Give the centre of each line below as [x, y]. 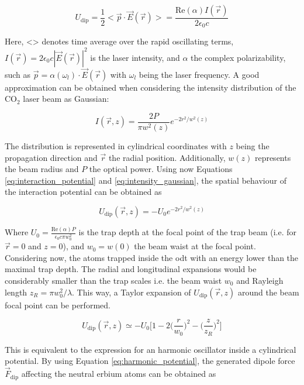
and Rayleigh [260, 280]
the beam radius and [42, 169]
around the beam [268, 292]
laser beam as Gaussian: [66, 99]
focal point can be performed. [58, 305]
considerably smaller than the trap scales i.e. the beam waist [113, 280]
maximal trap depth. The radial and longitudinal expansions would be [131, 269]
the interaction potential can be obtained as [83, 192]
